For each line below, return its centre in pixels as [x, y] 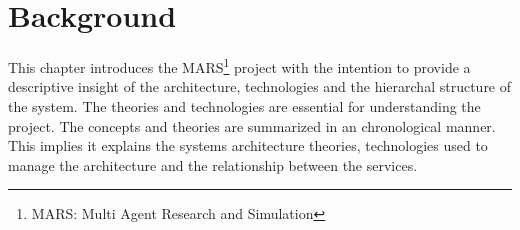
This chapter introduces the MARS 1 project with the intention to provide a [239, 65]
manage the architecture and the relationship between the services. [213, 164]
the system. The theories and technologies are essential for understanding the [244, 105]
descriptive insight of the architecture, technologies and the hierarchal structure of [260, 86]
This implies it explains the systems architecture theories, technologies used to [248, 145]
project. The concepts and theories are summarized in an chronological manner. [252, 125]
